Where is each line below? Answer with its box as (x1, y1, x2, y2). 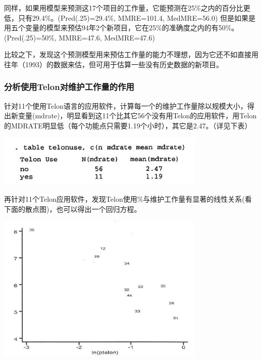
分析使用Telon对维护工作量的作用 (4, 80, 134, 93)
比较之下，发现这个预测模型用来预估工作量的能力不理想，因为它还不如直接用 (4, 49, 258, 60)
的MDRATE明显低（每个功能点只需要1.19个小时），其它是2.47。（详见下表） (4, 120, 252, 130)
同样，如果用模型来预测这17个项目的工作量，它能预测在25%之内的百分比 (4, 3, 243, 13)
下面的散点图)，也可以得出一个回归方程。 (4, 203, 141, 214)
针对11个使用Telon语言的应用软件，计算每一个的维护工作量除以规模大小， (4, 100, 247, 111)
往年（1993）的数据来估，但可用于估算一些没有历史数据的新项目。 (4, 59, 223, 69)
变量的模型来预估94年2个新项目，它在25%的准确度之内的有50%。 (25, 22, 239, 33)
